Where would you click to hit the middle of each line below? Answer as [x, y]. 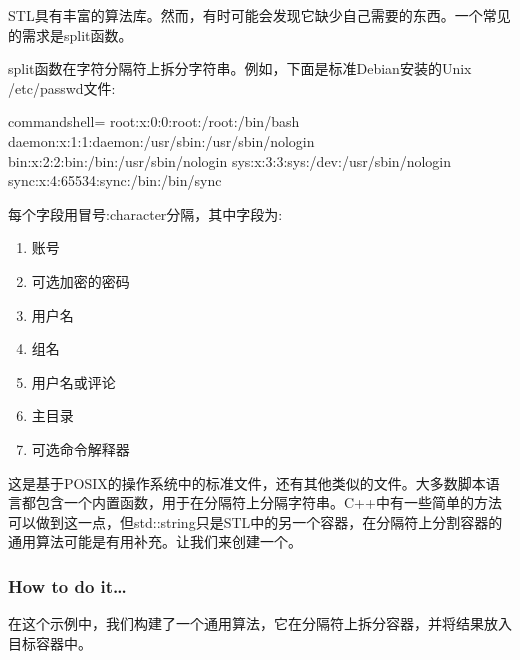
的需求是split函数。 [70, 34]
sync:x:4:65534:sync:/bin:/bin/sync [115, 180]
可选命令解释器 [80, 448]
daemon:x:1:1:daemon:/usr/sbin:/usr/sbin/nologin [161, 140]
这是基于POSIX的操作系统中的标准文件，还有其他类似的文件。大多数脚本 [247, 482]
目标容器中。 [50, 642]
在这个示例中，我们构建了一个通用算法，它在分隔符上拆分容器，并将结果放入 [260, 623]
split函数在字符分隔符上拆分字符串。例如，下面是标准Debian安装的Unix [240, 68]
